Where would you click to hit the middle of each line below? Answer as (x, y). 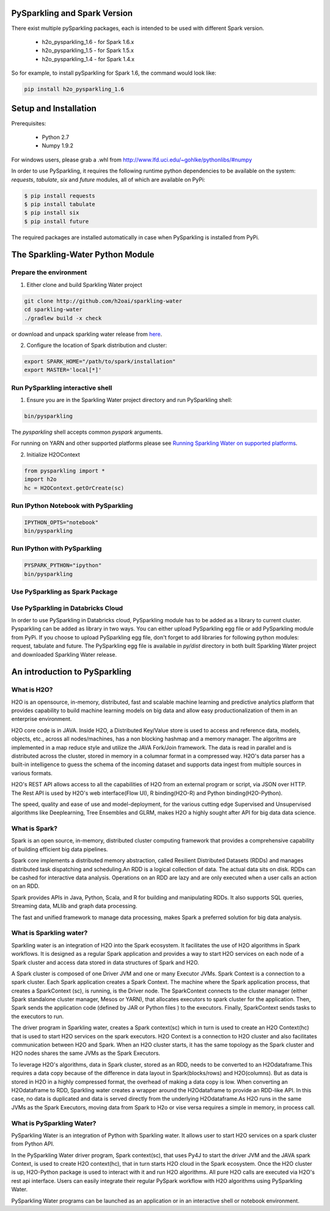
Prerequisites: (29, 123)
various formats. (32, 773)
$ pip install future (57, 221)
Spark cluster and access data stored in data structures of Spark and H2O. (105, 962)
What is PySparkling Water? (54, 1123)
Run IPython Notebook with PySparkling (72, 505)
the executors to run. (38, 1016)
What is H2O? (32, 690)
